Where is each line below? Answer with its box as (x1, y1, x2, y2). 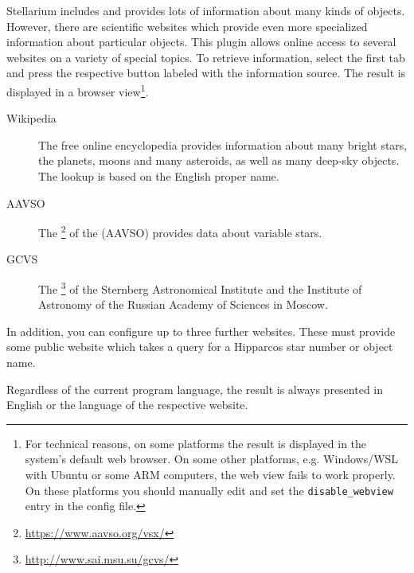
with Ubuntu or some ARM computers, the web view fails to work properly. (25, 466, 396, 483)
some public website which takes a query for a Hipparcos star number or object (6, 338, 393, 355)
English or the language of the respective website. (6, 396, 248, 413)
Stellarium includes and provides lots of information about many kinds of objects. (6, 2, 405, 18)
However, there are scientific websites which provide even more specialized (6, 18, 368, 34)
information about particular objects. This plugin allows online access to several (6, 33, 396, 50)
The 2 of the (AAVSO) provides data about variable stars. (38, 222, 322, 240)
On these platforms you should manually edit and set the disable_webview (25, 481, 393, 498)
